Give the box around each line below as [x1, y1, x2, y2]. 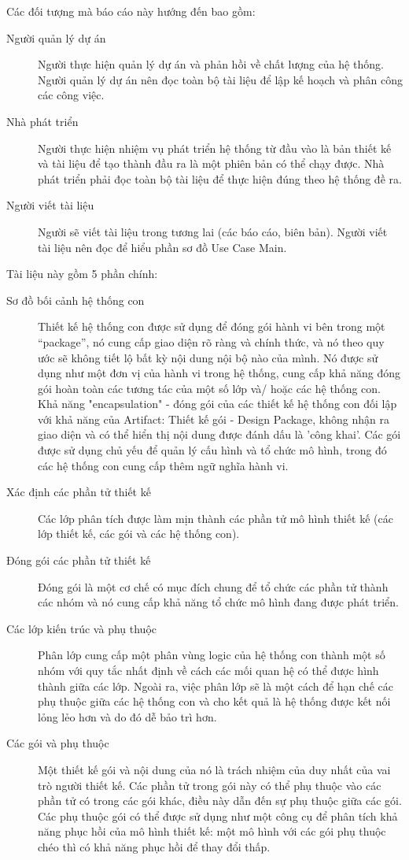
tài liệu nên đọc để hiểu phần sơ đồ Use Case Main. [38, 239, 287, 255]
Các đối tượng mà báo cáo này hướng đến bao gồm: [6, 3, 256, 19]
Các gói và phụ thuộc [6, 735, 109, 751]
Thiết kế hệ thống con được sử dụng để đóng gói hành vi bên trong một [38, 318, 385, 335]
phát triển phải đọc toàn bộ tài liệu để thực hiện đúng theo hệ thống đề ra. [38, 170, 402, 187]
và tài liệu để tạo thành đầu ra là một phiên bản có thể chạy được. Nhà [38, 155, 385, 172]
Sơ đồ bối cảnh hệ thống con [6, 291, 145, 308]
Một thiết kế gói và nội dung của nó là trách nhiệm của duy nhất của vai [38, 761, 391, 777]
